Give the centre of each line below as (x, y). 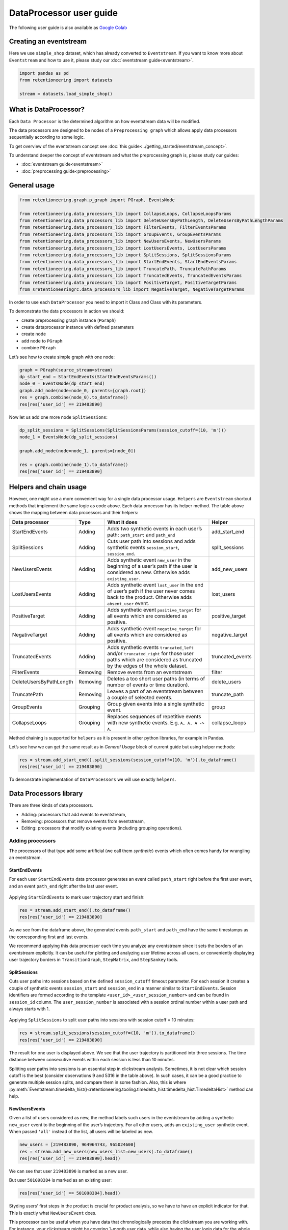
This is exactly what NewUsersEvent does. (53, 1213)
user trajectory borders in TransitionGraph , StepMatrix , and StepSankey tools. (94, 960)
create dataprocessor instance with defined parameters (78, 327)
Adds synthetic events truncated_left (150, 647)
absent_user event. (128, 603)
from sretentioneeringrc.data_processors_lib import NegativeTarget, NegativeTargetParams (132, 289)
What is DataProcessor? (47, 109)
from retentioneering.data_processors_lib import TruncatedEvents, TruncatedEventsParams (131, 276)
